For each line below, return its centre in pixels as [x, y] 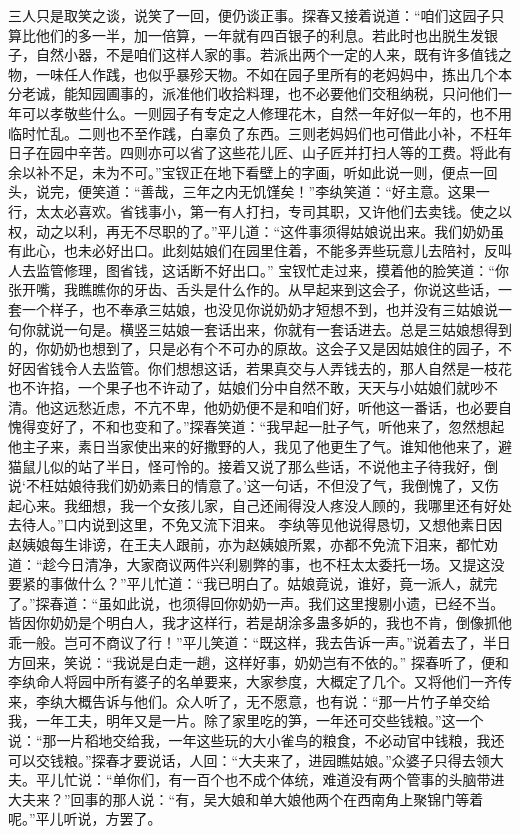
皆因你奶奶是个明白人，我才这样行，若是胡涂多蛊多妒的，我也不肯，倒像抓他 [260, 622]
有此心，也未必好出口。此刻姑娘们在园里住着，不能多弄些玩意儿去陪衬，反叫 [260, 250]
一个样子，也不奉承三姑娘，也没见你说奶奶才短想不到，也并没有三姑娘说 [259, 308]
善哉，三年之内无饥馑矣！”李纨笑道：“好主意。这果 [308, 191]
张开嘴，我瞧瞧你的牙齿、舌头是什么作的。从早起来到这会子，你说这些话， [253, 289]
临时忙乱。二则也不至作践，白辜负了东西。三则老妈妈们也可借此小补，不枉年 [260, 132]
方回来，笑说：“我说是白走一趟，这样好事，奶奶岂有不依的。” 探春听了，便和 [258, 661]
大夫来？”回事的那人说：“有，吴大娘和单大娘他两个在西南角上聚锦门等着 [246, 798]
